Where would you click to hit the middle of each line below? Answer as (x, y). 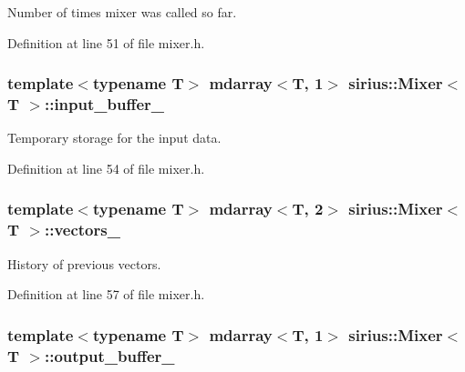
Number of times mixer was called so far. (122, 12)
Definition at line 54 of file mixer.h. (106, 168)
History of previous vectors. (84, 263)
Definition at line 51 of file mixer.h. (106, 42)
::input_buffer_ (104, 104)
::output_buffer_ (109, 355)
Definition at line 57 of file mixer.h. (106, 294)
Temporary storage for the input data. (114, 138)
